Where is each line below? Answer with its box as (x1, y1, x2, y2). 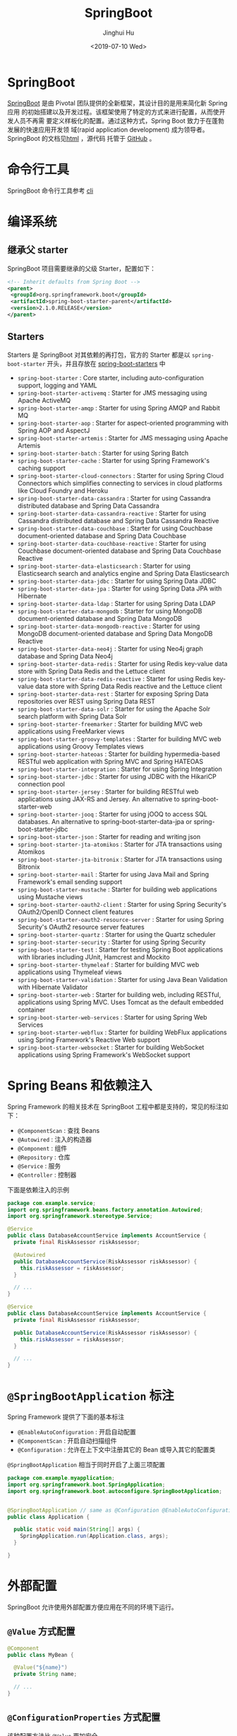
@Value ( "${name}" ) (13, 1664, 68, 1672)
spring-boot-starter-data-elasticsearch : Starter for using (17, 561, 190, 570)
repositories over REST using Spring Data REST (17, 697, 156, 705)
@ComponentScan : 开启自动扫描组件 (17, 1437, 117, 1445)
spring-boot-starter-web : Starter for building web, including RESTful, (17, 990, 221, 999)
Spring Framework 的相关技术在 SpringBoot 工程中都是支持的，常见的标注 (7, 1102, 222, 1111)
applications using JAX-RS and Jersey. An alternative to (17, 794, 180, 803)
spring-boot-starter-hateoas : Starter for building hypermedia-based (17, 749, 221, 758)
